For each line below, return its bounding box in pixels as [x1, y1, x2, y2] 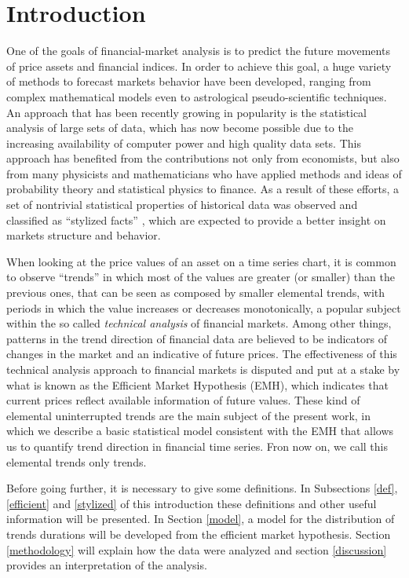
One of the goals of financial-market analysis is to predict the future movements [6, 42, 390, 59]
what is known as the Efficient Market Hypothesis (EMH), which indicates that [6, 376, 389, 393]
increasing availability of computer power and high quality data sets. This [6, 134, 361, 151]
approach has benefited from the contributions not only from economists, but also [6, 150, 400, 166]
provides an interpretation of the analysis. [6, 557, 207, 573]
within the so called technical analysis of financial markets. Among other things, [6, 315, 392, 331]
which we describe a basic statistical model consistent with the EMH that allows [6, 423, 394, 439]
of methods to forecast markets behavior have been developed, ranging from [6, 73, 371, 90]
